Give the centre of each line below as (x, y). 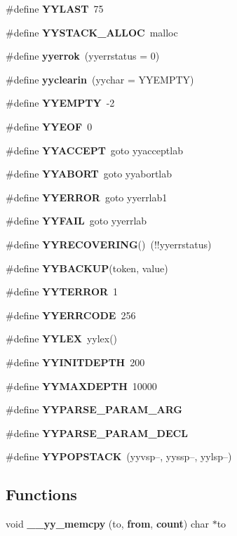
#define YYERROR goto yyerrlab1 (87, 197)
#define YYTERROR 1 (62, 292)
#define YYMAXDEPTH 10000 (81, 386)
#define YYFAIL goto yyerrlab (76, 221)
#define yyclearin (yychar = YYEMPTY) (100, 79)
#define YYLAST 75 (55, 8)
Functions (41, 494)
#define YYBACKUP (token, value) (87, 268)
